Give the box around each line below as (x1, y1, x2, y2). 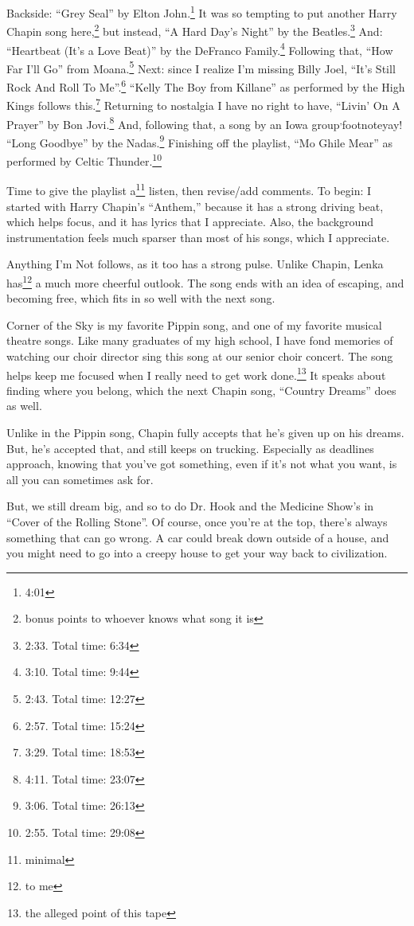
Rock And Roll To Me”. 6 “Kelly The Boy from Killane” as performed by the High (6, 76, 405, 95)
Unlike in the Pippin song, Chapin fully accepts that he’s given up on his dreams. (6, 424, 404, 440)
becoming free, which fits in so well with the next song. (6, 290, 275, 307)
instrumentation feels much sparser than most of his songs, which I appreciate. (6, 229, 390, 245)
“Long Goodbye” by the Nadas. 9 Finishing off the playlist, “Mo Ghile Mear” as (6, 131, 393, 150)
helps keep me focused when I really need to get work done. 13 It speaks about (6, 364, 386, 383)
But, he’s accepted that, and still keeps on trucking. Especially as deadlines (6, 440, 374, 456)
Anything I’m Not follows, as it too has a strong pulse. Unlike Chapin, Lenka (6, 256, 384, 272)
